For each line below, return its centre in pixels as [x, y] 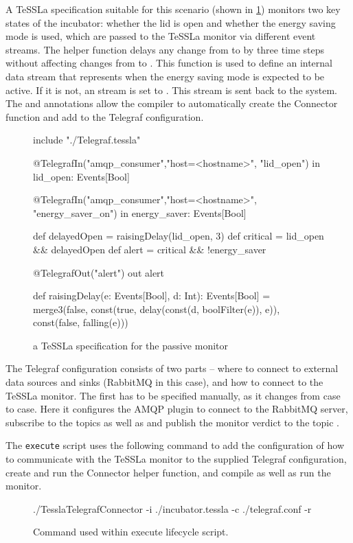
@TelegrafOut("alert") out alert [99, 272]
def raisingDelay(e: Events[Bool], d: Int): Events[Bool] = [152, 296]
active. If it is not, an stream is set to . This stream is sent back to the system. [171, 90]
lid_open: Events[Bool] [81, 176]
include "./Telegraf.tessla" [87, 140]
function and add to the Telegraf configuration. [105, 116]
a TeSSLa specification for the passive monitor [131, 345]
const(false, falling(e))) [81, 322]
